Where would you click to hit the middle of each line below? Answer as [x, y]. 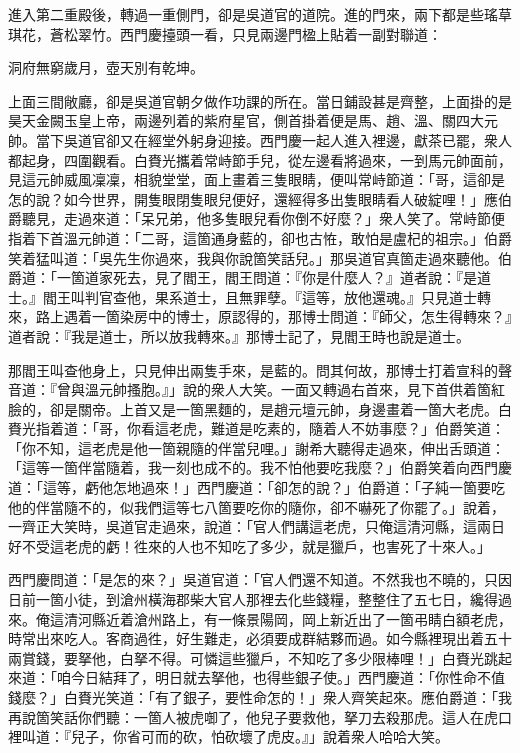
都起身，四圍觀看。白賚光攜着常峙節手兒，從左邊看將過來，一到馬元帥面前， [260, 159]
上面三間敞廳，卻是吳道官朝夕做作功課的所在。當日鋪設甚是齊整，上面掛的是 [260, 100]
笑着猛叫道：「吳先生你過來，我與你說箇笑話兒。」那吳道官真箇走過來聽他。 [253, 257]
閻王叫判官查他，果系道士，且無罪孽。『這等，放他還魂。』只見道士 [259, 296]
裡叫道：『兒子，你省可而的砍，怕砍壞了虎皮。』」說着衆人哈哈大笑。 [228, 736]
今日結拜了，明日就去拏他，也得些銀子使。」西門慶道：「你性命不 [280, 677]
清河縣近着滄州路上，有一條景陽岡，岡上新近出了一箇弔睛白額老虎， [287, 618]
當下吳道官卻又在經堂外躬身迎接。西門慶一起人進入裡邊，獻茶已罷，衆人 [273, 139]
